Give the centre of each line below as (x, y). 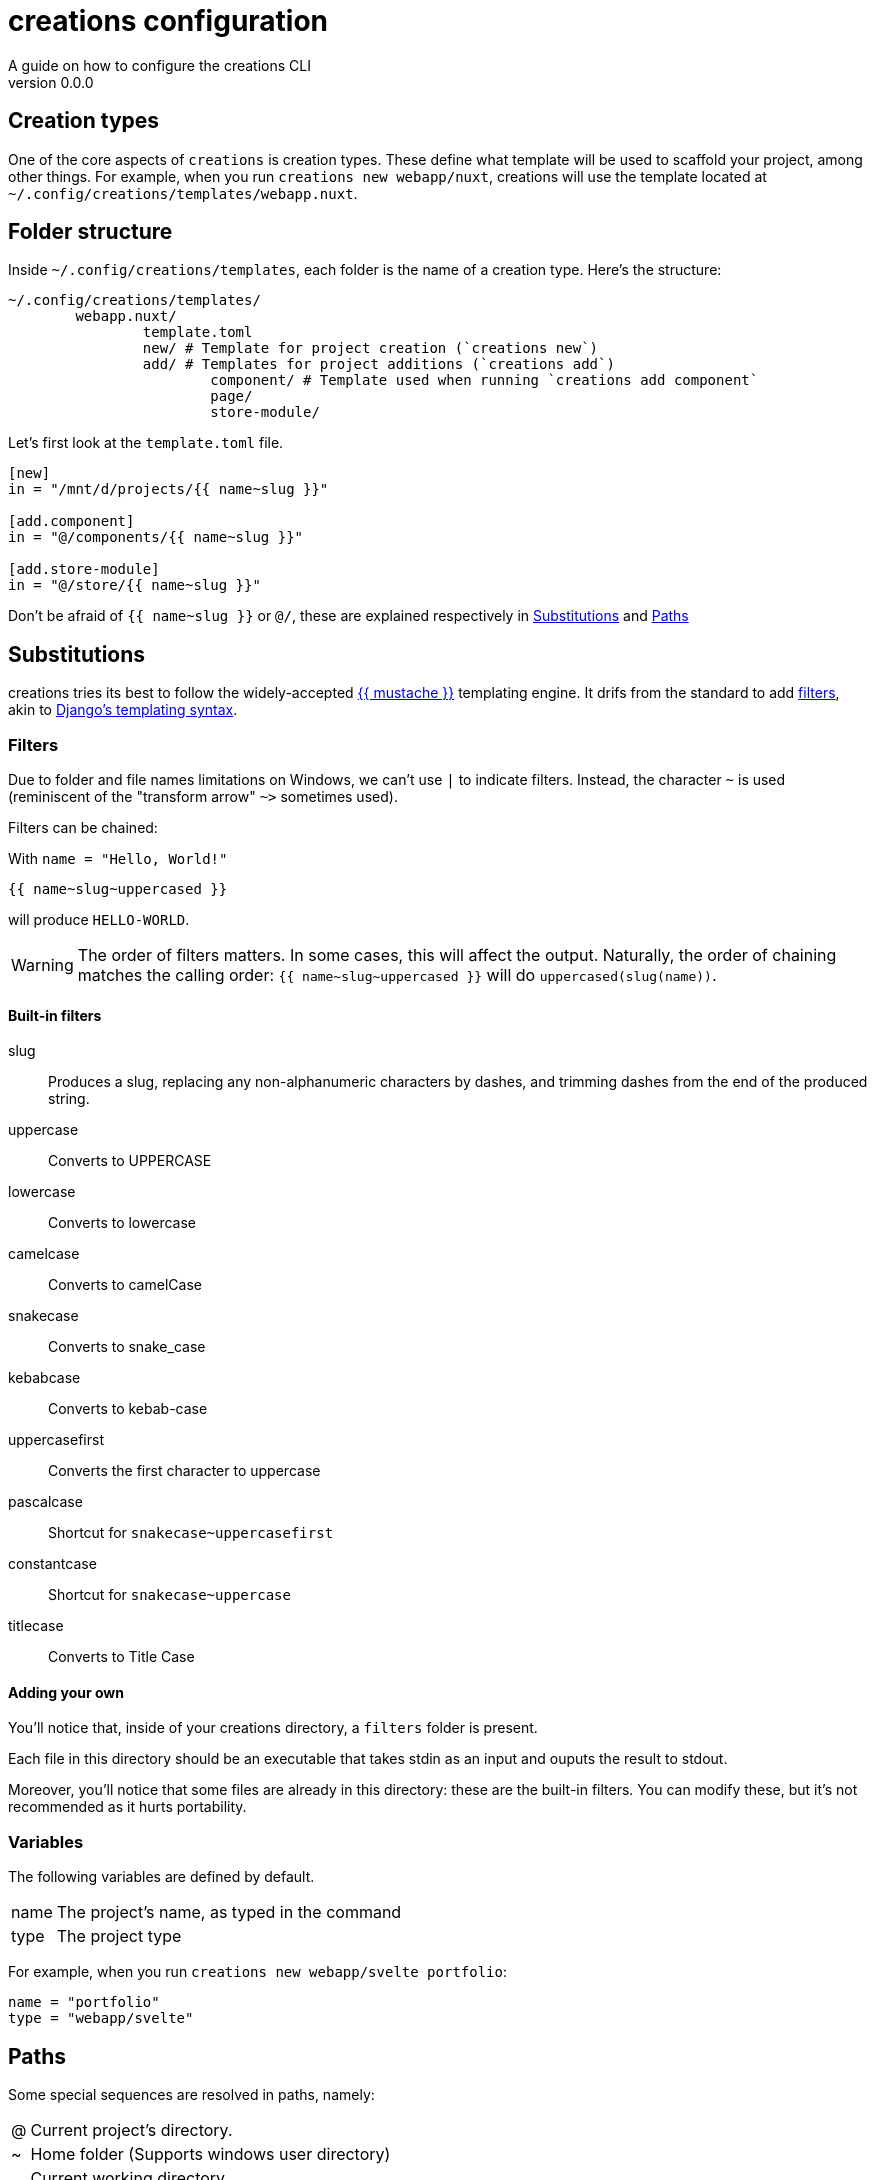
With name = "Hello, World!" (118, 859)
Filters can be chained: (83, 828)
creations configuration (168, 21)
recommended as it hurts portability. (127, 1807)
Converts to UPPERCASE (130, 1161)
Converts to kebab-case (128, 1409)
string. (69, 1099)
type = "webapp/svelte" (101, 2018)
